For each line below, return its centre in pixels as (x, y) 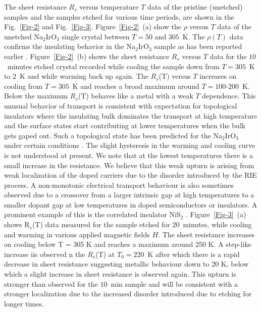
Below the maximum (36, 96)
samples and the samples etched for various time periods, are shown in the (119, 16)
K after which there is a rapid (194, 254)
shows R (17, 224)
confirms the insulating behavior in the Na (70, 46)
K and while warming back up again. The (84, 76)
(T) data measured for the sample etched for (101, 224)
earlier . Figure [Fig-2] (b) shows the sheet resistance (87, 56)
